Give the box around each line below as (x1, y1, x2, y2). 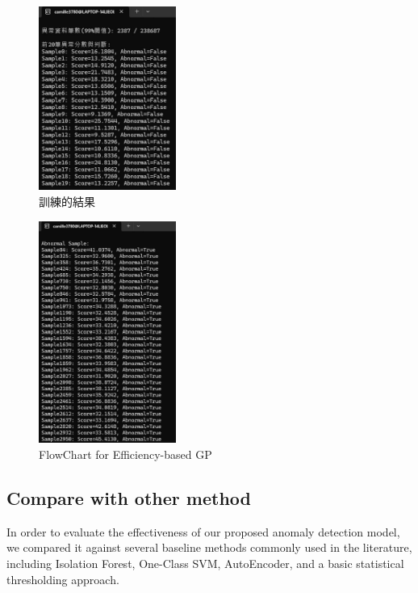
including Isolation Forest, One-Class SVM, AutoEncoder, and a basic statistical (6, 555, 404, 572)
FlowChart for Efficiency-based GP (39, 446, 212, 463)
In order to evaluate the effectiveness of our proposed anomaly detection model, (6, 523, 400, 540)
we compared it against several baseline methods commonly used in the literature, (6, 539, 412, 556)
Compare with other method (6, 486, 251, 511)
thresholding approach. (6, 570, 119, 587)
